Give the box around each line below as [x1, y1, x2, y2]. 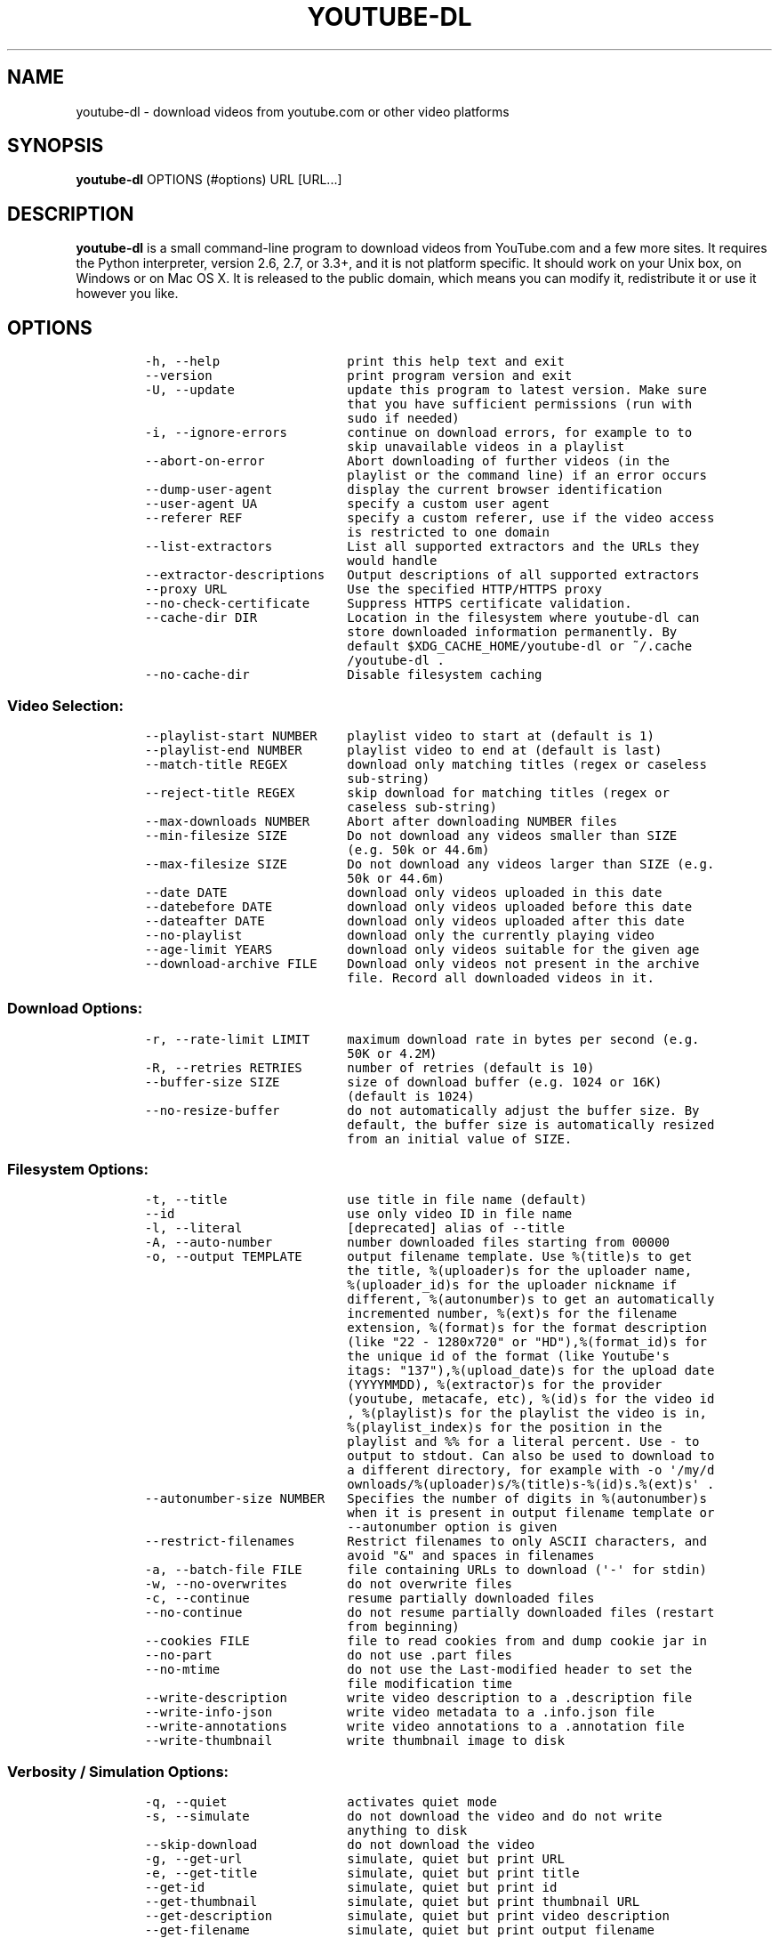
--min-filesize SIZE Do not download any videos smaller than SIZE [144, 828, 678, 843]
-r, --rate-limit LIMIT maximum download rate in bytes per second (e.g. [144, 1031, 700, 1046]
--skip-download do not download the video [144, 1837, 535, 1853]
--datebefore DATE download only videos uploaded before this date [144, 899, 693, 914]
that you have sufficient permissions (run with [347, 397, 693, 412]
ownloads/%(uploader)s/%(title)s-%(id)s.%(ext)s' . [347, 1477, 715, 1492]
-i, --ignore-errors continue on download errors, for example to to [144, 425, 693, 440]
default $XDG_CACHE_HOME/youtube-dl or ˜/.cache [347, 639, 693, 654]
